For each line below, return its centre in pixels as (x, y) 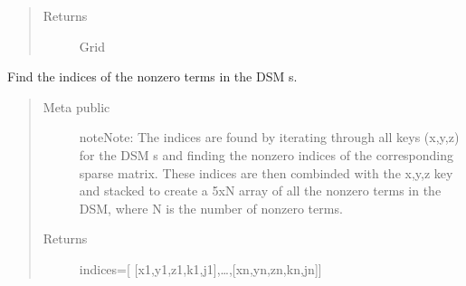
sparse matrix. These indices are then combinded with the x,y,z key (266, 172)
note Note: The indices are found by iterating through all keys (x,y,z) (269, 137)
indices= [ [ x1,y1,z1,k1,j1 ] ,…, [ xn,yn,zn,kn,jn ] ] (200, 268)
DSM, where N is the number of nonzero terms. (211, 208)
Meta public (76, 106)
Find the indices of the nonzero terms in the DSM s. (152, 76)
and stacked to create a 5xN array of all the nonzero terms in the (260, 191)
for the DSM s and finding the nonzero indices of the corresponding (266, 154)
